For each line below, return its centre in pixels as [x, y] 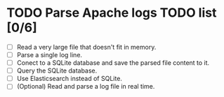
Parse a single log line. [49, 55]
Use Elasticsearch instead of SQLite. [69, 79]
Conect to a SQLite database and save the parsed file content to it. [113, 63]
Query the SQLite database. [57, 70]
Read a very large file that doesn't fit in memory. [86, 47]
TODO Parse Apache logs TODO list [112, 13]
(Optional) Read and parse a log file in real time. [86, 87]
